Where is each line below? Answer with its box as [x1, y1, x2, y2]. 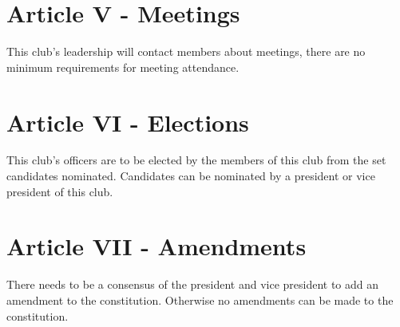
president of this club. [6, 183, 113, 199]
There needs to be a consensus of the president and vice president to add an [6, 276, 379, 293]
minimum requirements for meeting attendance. [6, 58, 240, 75]
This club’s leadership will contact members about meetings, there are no [6, 43, 366, 60]
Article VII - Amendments [6, 230, 307, 262]
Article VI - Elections [6, 105, 249, 138]
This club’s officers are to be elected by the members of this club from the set [6, 152, 386, 168]
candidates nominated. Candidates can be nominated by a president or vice [6, 167, 375, 184]
